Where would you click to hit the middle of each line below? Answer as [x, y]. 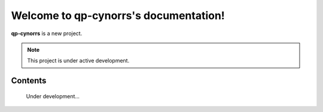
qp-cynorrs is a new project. [47, 33]
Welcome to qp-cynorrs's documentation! [118, 15]
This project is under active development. [78, 61]
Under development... [53, 96]
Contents [29, 81]
